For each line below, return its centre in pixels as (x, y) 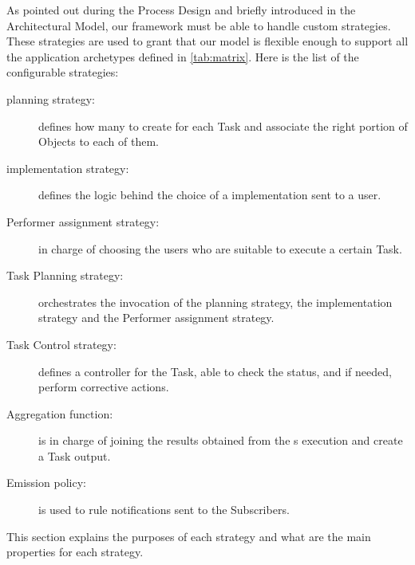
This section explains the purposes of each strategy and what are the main (189, 536)
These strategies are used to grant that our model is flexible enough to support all (207, 41)
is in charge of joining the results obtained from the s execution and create (221, 440)
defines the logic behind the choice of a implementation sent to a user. (210, 195)
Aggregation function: (60, 413)
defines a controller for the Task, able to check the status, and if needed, (215, 371)
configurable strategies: (63, 72)
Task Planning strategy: (65, 275)
